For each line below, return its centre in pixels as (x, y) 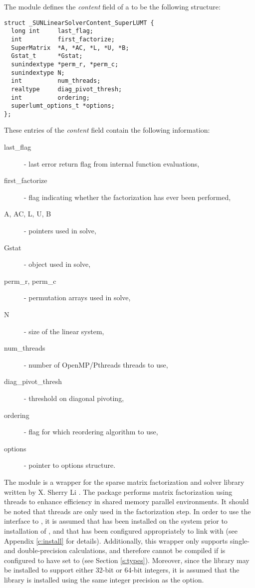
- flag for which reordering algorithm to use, (91, 432)
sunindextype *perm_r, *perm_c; (65, 64)
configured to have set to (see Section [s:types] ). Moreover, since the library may (127, 560)
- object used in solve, (57, 264)
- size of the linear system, (64, 331)
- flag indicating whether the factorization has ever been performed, (127, 197)
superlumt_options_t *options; (63, 106)
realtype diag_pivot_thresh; (67, 89)
